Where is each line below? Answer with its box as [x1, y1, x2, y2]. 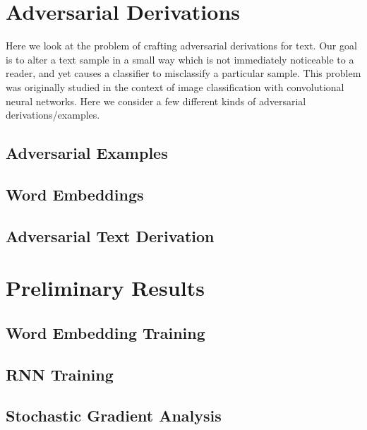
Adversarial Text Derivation [6, 225, 215, 246]
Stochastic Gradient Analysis [6, 405, 222, 426]
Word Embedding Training [6, 321, 205, 343]
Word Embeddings [6, 183, 144, 205]
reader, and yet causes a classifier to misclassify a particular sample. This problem [6, 66, 361, 80]
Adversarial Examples [6, 142, 168, 164]
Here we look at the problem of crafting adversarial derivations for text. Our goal [6, 38, 357, 53]
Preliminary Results [6, 273, 205, 302]
